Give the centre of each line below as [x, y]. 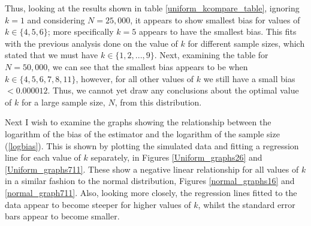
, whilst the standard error [247, 204]
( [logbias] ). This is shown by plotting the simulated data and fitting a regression [152, 145]
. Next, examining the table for [211, 55]
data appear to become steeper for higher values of [98, 204]
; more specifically [81, 31]
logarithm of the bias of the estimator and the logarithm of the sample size [142, 133]
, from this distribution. [158, 102]
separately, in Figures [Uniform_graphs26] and [176, 157]
